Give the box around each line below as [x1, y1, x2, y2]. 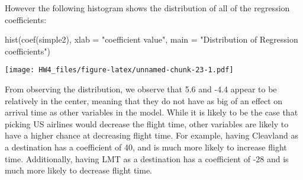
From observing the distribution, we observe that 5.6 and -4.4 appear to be [5, 83, 277, 95]
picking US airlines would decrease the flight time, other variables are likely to [5, 117, 289, 130]
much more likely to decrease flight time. [5, 164, 153, 176]
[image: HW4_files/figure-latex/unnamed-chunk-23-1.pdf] [5, 66, 234, 75]
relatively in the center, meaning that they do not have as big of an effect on [5, 94, 283, 107]
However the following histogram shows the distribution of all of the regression [5, 2, 290, 14]
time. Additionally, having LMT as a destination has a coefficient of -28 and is [5, 152, 289, 165]
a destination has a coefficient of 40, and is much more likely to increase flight [5, 141, 287, 153]
